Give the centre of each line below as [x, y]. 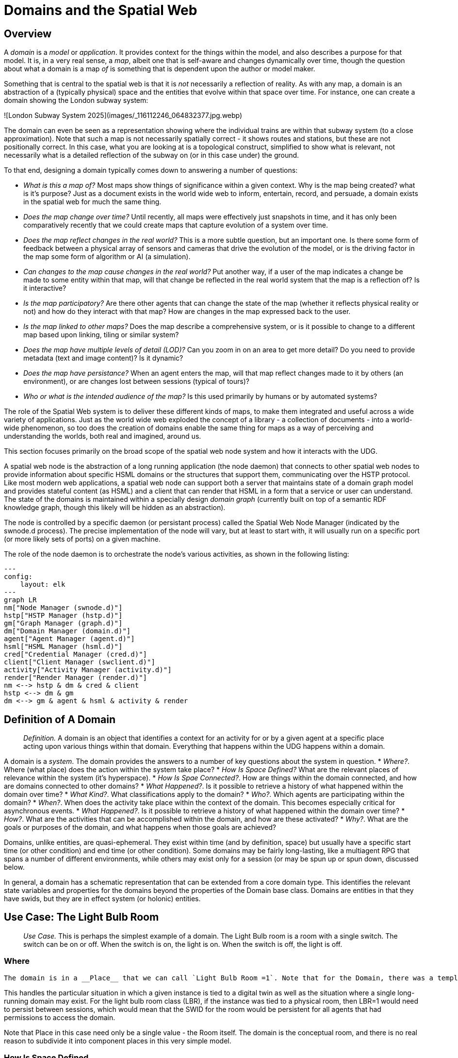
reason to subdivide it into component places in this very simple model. [118, 1041]
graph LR [20, 600]
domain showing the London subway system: [76, 100]
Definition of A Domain [60, 719]
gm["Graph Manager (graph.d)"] [63, 623]
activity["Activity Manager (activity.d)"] [88, 670]
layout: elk [43, 585]
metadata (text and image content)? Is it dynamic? [103, 358]
